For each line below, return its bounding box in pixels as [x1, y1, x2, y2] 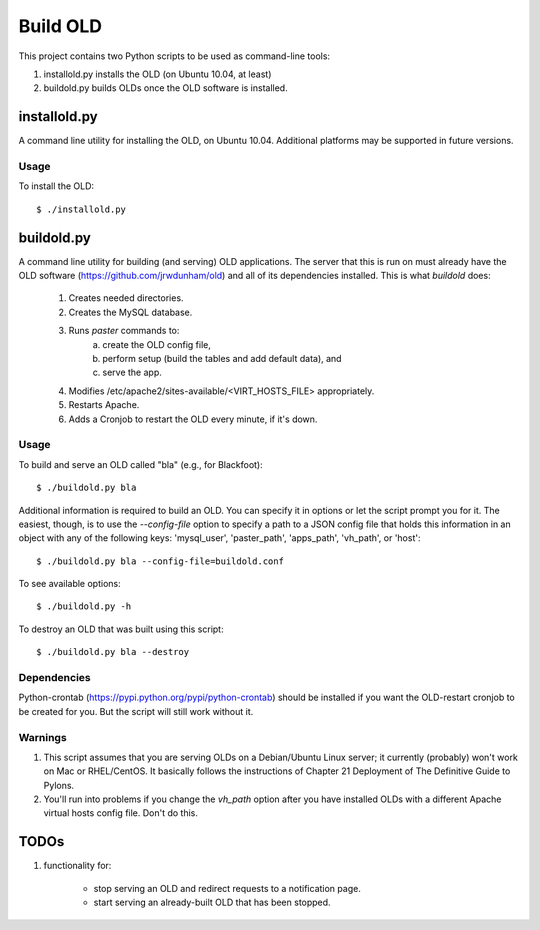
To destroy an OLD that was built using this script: [18, 623, 224, 635]
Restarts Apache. [68, 399, 140, 411]
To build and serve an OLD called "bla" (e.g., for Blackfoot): [18, 458, 264, 470]
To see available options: [18, 578, 121, 590]
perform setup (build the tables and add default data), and [102, 353, 342, 365]
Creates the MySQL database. [68, 306, 193, 318]
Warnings [18, 730, 67, 744]
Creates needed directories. [68, 292, 184, 304]
